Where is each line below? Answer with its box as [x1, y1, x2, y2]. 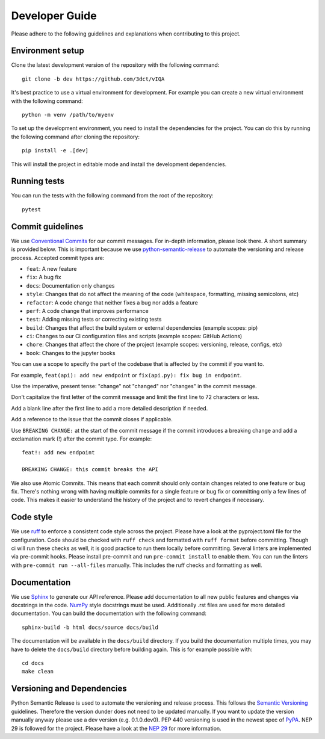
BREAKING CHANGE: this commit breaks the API [22, 466, 159, 473]
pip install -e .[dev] [22, 147, 89, 154]
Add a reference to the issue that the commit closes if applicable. [11, 416, 173, 423]
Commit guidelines [11, 221, 84, 232]
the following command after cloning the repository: [11, 133, 140, 140]
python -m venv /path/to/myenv [22, 111, 114, 119]
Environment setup [11, 46, 84, 56]
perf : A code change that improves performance [26, 307, 149, 314]
